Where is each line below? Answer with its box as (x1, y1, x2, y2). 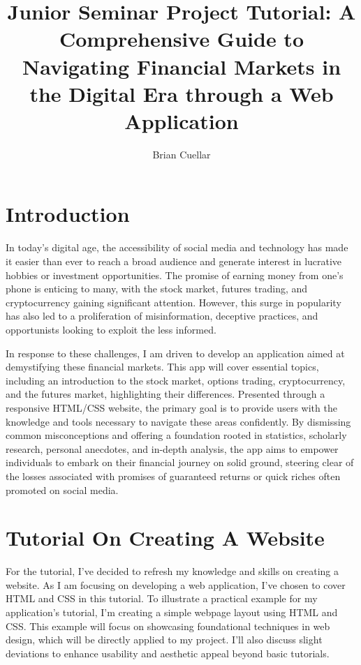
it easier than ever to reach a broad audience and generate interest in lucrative (6, 254, 342, 268)
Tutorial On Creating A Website (6, 523, 325, 552)
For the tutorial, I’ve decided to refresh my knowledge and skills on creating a (6, 564, 339, 578)
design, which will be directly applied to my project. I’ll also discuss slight (6, 632, 323, 647)
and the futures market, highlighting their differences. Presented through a (6, 387, 325, 401)
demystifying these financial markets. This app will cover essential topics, (6, 359, 319, 374)
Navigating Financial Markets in (22, 52, 341, 80)
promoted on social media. (6, 482, 119, 497)
